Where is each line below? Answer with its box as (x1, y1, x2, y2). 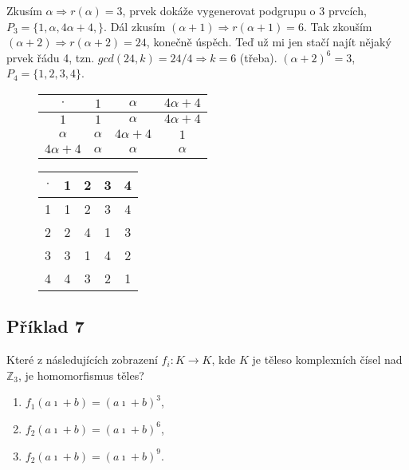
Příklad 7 (6, 314, 85, 338)
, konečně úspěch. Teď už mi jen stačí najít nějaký (146, 34, 391, 50)
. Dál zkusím (104, 18, 166, 34)
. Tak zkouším (303, 18, 372, 34)
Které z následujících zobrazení (6, 351, 158, 368)
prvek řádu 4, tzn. (6, 49, 95, 65)
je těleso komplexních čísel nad (252, 351, 403, 368)
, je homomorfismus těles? (18, 366, 144, 383)
